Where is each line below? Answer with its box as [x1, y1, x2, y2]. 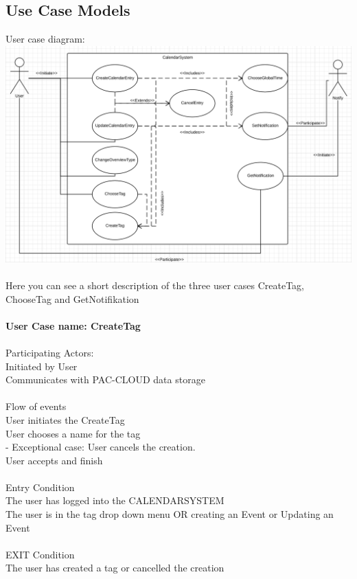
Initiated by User [5, 359, 78, 373]
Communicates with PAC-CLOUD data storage [5, 372, 205, 387]
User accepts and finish [5, 453, 103, 467]
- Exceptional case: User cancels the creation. [5, 440, 196, 454]
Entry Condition [5, 479, 75, 494]
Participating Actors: [5, 345, 94, 359]
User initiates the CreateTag [5, 412, 125, 427]
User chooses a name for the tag [5, 426, 141, 440]
